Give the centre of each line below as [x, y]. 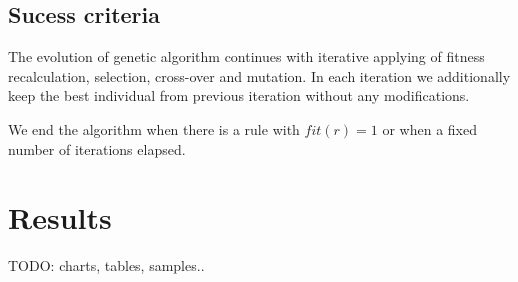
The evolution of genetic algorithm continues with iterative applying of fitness [246, 56]
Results [60, 217]
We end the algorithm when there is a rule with [154, 128]
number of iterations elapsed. [97, 148]
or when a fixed [429, 128]
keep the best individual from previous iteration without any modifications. [239, 95]
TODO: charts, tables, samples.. [106, 265]
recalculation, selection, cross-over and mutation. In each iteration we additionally [259, 75]
